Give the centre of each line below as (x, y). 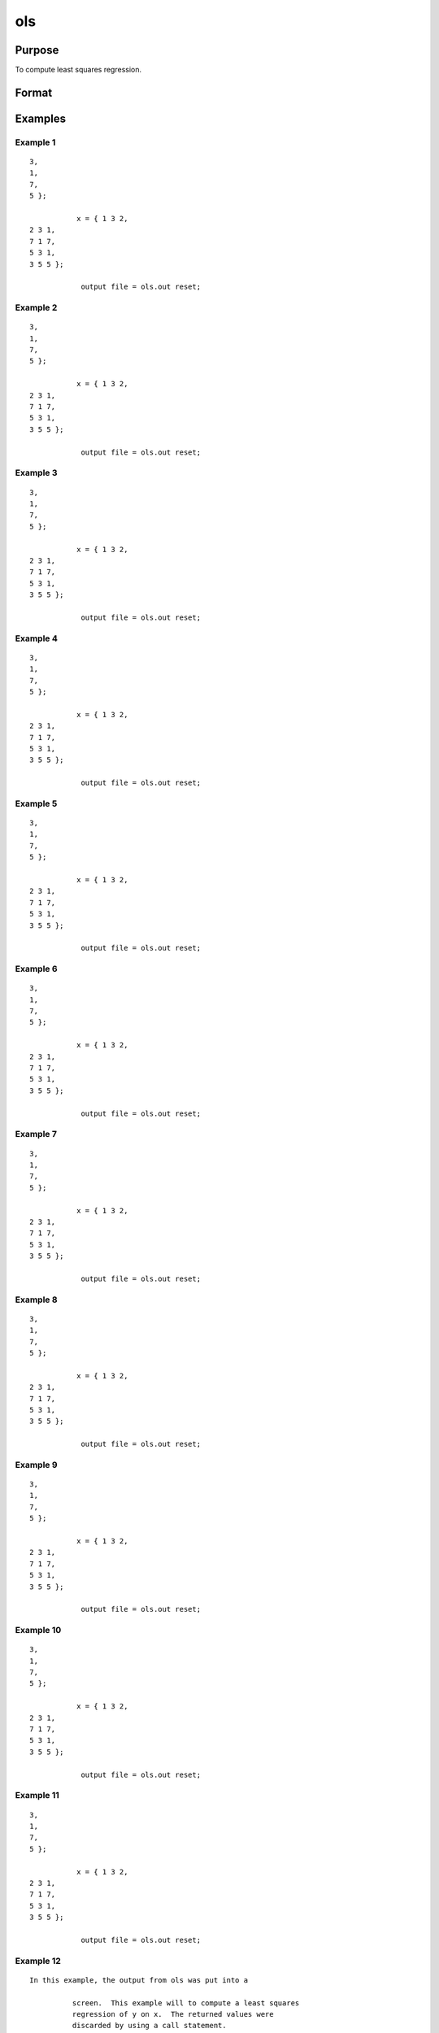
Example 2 (36, 307)
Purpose (37, 50)
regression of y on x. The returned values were (173, 2014)
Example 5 (36, 803)
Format (34, 92)
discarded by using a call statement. (149, 2026)
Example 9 (36, 1465)
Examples (41, 118)
